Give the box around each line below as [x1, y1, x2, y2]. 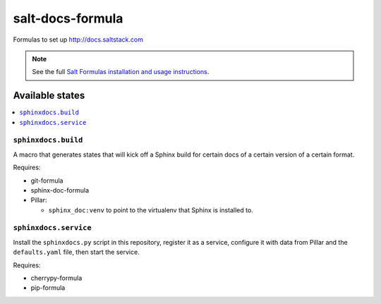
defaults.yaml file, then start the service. [13, 248, 140, 257]
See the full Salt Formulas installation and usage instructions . [32, 68, 210, 76]
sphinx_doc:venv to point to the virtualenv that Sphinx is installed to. [48, 205, 253, 214]
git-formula [30, 176, 64, 185]
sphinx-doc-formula [30, 186, 90, 194]
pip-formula [30, 284, 66, 292]
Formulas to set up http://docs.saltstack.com [13, 35, 144, 44]
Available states [13, 90, 85, 102]
